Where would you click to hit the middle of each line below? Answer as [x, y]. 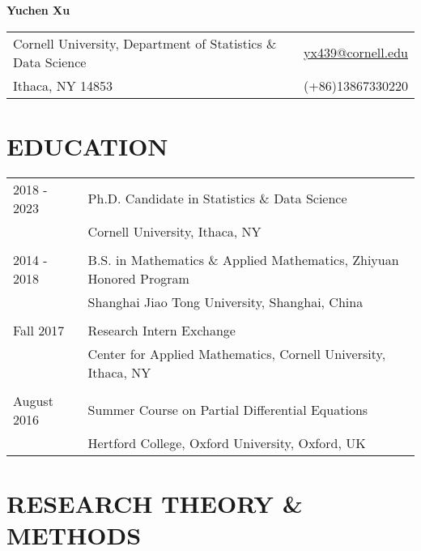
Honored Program [138, 278]
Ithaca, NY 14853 [63, 85]
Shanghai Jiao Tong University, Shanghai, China [225, 301]
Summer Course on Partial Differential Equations [228, 410]
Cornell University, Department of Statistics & [145, 43]
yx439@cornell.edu [356, 53]
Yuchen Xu [38, 10]
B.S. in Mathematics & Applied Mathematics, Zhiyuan [243, 259]
